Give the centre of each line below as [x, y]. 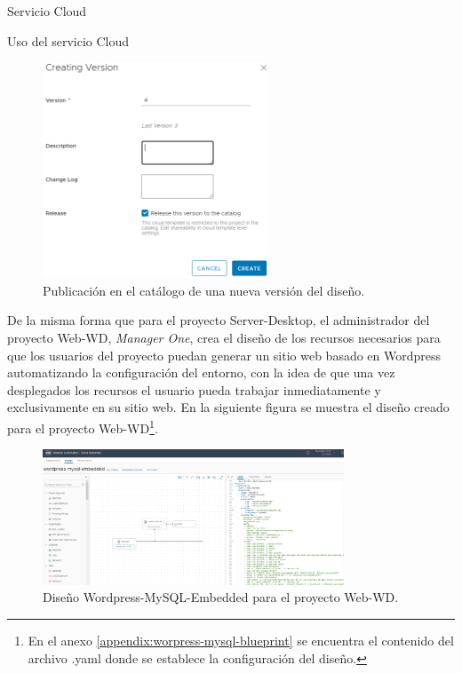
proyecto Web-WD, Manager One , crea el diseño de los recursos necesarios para [224, 337]
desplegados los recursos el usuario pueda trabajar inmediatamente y [194, 389]
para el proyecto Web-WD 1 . [83, 426]
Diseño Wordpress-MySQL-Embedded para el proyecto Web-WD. [221, 597]
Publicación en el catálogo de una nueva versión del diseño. [204, 290]
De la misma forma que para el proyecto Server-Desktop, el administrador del [219, 320]
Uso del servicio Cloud [68, 40]
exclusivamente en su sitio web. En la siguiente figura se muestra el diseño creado [228, 407]
